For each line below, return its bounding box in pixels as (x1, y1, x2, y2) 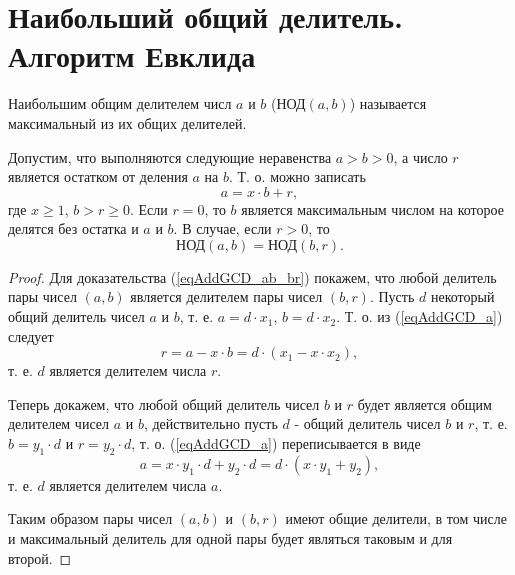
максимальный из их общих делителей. (8, 112, 247, 133)
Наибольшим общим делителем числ (8, 93, 232, 114)
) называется (349, 93, 427, 114)
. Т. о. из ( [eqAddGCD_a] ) (336, 306, 503, 327)
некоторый (430, 286, 495, 307)
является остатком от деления (8, 166, 188, 187)
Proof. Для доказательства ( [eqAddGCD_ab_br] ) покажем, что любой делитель (8, 266, 497, 287)
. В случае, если (173, 218, 272, 239)
